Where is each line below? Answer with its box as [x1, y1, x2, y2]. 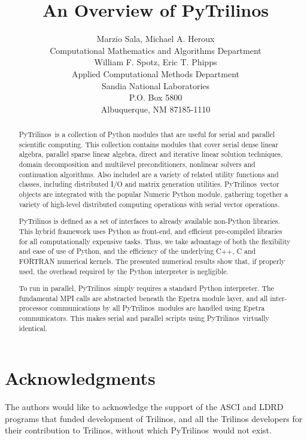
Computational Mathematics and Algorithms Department [50, 44, 262, 56]
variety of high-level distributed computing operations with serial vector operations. [19, 199, 279, 209]
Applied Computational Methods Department [72, 67, 239, 80]
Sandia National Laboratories [101, 79, 210, 92]
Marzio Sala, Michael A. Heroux [96, 32, 215, 45]
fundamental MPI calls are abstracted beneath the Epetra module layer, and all [19, 293, 268, 303]
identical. [19, 323, 48, 333]
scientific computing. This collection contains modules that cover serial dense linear [19, 139, 278, 149]
